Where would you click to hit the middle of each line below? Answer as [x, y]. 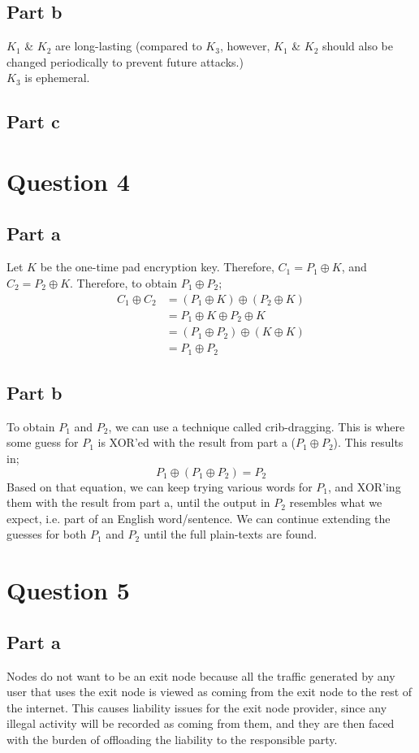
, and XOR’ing [364, 486]
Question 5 [68, 590]
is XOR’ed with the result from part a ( [197, 442]
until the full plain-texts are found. [230, 534]
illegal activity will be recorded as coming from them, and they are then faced [201, 723]
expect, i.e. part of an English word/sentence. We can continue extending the [199, 518]
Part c [33, 121]
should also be [358, 46]
